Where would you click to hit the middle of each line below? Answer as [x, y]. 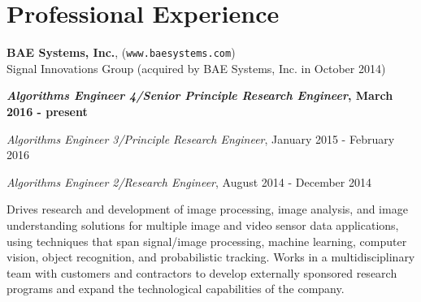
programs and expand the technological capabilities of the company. [176, 289]
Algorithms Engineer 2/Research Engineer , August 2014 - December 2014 [189, 181]
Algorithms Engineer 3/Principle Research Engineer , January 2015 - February [201, 138]
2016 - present [47, 111]
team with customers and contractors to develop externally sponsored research [202, 272]
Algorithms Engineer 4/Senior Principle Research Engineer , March [200, 95]
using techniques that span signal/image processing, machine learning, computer [207, 241]
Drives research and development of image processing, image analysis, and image [207, 209]
